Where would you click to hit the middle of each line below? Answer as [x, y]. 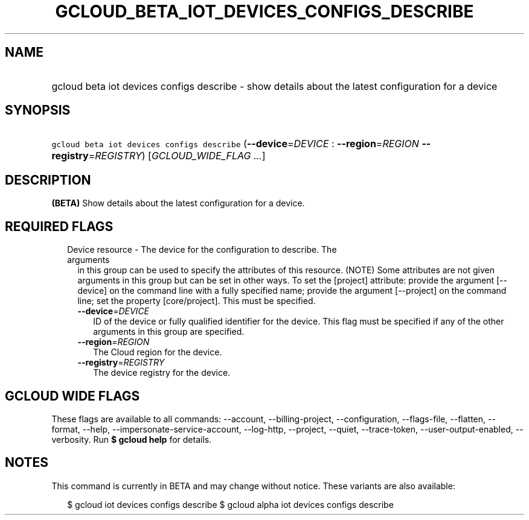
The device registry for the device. [162, 373]
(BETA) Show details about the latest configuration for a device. [178, 203]
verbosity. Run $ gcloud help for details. [132, 439]
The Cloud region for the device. [158, 352]
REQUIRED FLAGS [59, 226]
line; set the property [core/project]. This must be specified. [197, 301]
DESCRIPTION [48, 180]
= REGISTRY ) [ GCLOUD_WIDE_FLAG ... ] [177, 156]
